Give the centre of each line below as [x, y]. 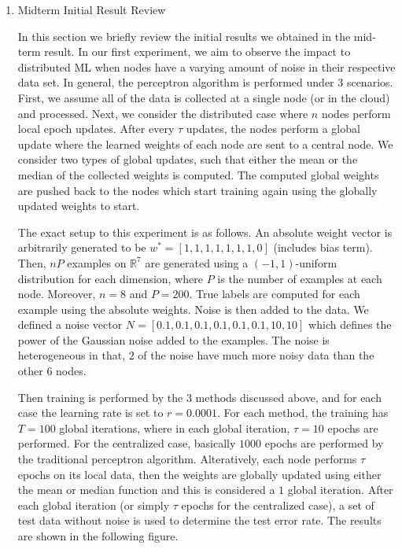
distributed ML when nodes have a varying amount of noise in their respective [207, 66]
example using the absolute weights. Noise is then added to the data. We [193, 309]
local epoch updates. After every [96, 129]
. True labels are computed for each [275, 294]
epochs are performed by [324, 443]
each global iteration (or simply [94, 505]
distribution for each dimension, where [110, 278]
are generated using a [197, 262]
